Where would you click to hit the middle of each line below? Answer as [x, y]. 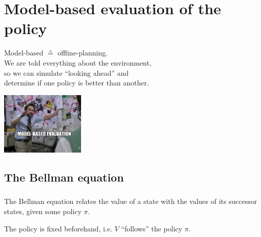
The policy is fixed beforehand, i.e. [58, 228]
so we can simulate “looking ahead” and [67, 72]
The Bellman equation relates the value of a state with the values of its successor [131, 201]
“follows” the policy [152, 228]
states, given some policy [43, 211]
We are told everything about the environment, [78, 62]
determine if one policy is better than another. [77, 83]
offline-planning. [83, 53]
